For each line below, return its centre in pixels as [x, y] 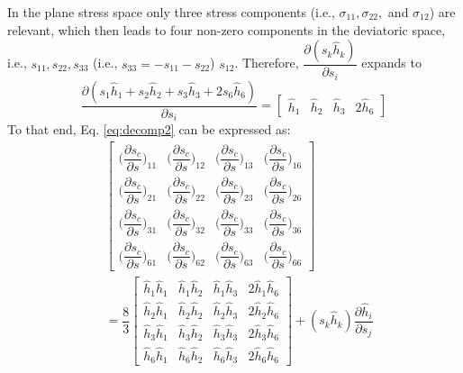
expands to [391, 63]
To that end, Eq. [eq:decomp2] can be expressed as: [149, 129]
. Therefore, [267, 63]
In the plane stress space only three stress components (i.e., [171, 12]
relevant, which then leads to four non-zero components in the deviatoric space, [227, 29]
